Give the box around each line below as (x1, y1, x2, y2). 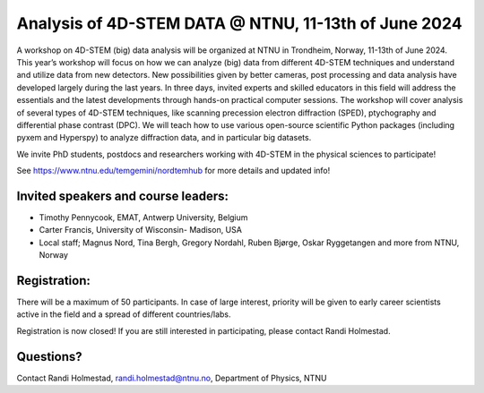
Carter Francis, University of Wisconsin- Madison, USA (39, 225, 242, 235)
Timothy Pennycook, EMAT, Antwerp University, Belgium (39, 211, 248, 223)
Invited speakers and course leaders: (16, 188, 229, 203)
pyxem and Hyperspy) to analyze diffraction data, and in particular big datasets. (16, 132, 312, 143)
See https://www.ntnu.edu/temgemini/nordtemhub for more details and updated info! (16, 166, 331, 176)
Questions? (16, 349, 82, 364)
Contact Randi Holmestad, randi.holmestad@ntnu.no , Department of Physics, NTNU (16, 372, 327, 383)
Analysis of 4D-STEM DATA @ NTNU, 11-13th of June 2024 (16, 13, 462, 33)
